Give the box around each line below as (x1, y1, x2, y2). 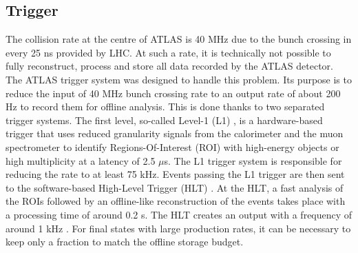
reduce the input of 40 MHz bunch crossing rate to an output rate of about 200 (6, 85, 341, 100)
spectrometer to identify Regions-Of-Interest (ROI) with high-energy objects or (6, 139, 339, 154)
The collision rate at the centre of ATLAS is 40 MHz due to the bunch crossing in (6, 32, 352, 46)
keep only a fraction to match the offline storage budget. (6, 234, 244, 249)
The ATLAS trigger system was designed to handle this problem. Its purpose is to (6, 72, 352, 86)
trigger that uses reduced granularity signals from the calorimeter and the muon (6, 126, 344, 141)
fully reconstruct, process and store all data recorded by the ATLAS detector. (6, 59, 333, 73)
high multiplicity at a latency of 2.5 (6, 153, 156, 168)
